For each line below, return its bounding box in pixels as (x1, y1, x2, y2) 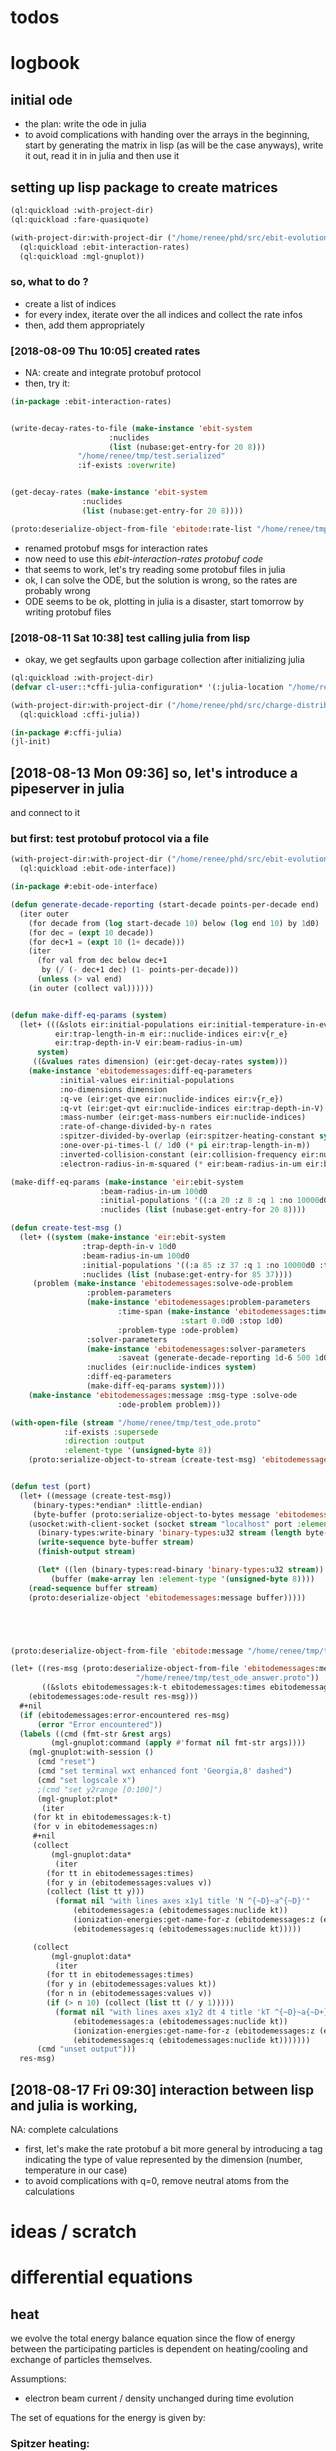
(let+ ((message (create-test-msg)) (19, 1491, 172, 1501)
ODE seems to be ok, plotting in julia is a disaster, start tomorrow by (24, 595, 305, 607)
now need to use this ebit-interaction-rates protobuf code (24, 552, 264, 565)
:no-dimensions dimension (59, 1084, 168, 1095)
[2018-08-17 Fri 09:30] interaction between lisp (10, 2081, 315, 2098)
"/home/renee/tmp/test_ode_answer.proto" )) (135, 1673, 320, 1683)
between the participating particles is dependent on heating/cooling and (10, 2343, 308, 2355)
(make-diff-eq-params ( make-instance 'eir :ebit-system (10, 1177, 244, 1187)
